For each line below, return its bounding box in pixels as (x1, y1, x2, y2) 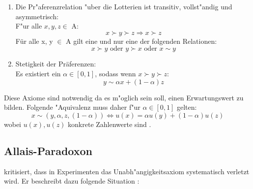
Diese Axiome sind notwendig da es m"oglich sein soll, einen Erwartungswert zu (4, 92, 244, 102)
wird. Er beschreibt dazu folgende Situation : (4, 176, 140, 186)
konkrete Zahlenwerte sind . (68, 119, 151, 129)
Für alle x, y (15, 35, 53, 46)
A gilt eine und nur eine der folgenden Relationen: (66, 35, 217, 46)
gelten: (176, 102, 197, 112)
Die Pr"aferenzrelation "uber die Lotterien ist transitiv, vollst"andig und (15, 1, 232, 11)
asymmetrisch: (15, 11, 59, 21)
